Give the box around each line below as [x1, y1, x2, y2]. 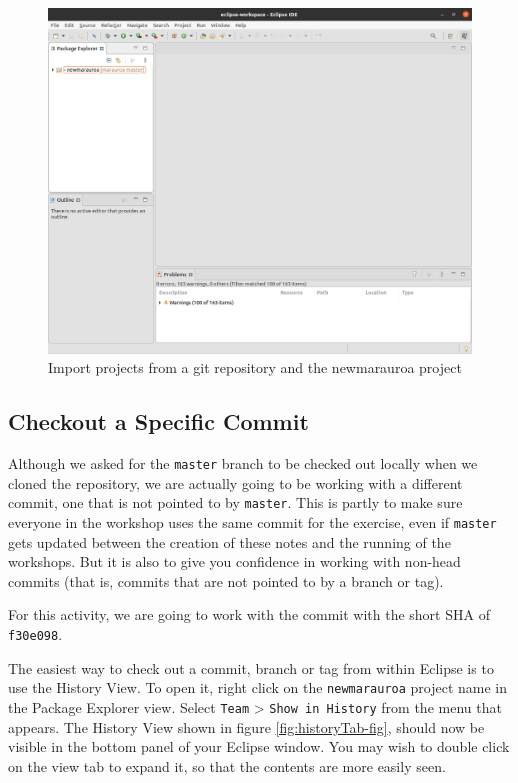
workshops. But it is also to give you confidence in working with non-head [8, 551, 461, 572]
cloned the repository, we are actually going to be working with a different [8, 472, 463, 493]
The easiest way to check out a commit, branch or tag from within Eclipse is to [8, 657, 494, 678]
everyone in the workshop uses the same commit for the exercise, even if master [8, 512, 497, 533]
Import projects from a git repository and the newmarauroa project [48, 357, 462, 378]
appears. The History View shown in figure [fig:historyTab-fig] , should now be [8, 716, 485, 737]
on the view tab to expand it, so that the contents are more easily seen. [8, 755, 446, 776]
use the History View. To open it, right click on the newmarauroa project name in [8, 677, 508, 698]
